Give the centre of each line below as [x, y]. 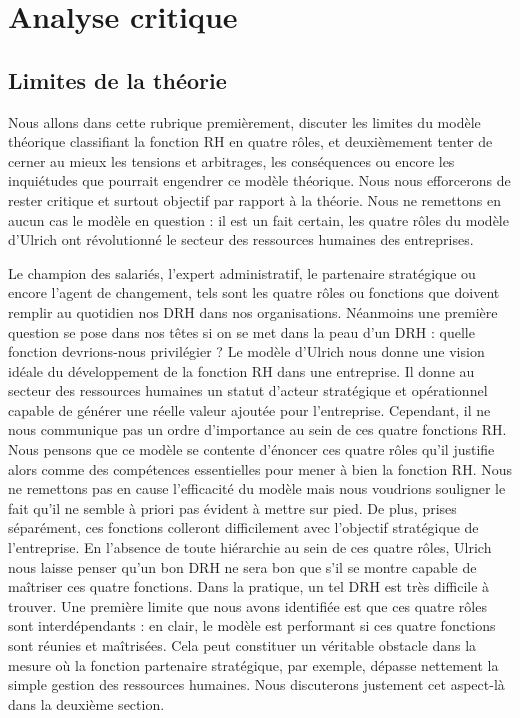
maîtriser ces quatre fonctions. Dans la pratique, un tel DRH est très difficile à [249, 586]
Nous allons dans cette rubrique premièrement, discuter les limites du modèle [244, 121]
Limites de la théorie [117, 79]
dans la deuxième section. [86, 703]
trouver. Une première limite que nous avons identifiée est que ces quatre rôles [247, 605]
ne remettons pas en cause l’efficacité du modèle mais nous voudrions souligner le [257, 488]
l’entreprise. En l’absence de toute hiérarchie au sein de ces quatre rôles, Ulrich [250, 547]
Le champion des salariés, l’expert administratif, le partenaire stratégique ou [242, 272]
